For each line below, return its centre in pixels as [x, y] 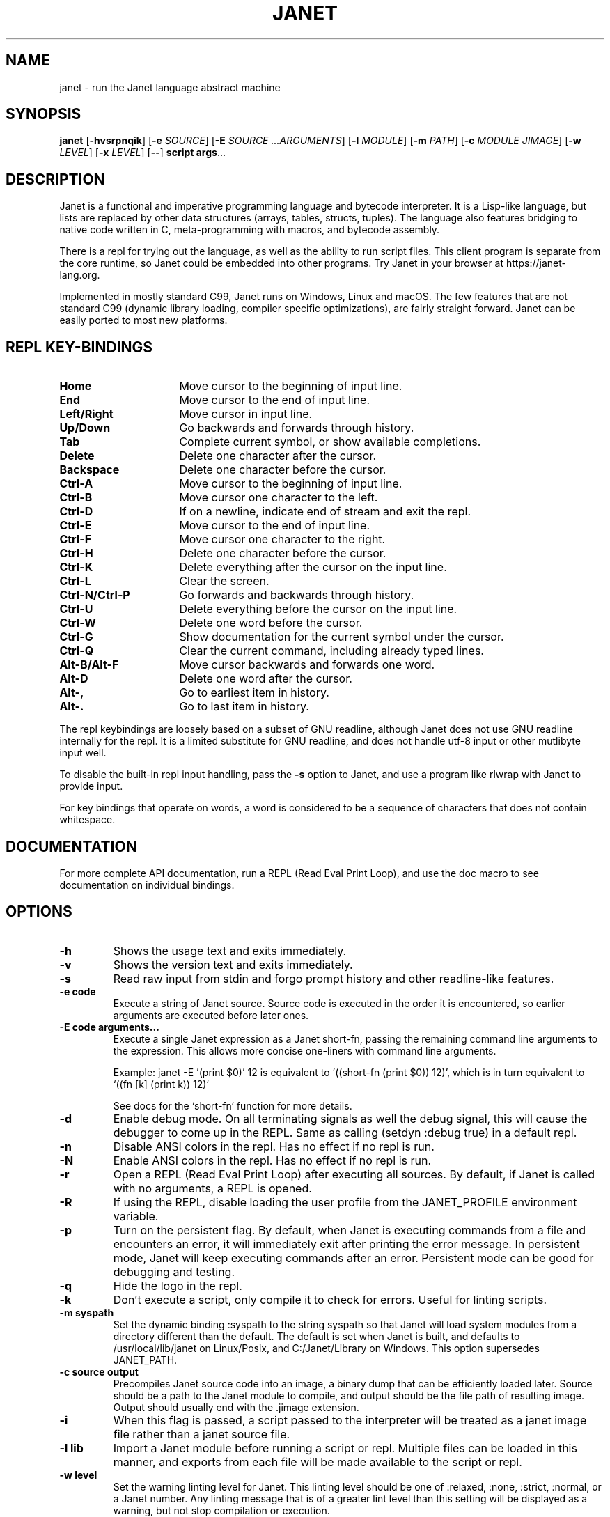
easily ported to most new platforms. [143, 320]
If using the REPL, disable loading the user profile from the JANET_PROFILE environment [345, 1202]
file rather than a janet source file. [202, 1434]
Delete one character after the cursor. [278, 456]
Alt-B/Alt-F [89, 665]
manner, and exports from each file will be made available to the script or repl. [318, 1462]
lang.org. [80, 275]
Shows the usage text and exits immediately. [230, 950]
